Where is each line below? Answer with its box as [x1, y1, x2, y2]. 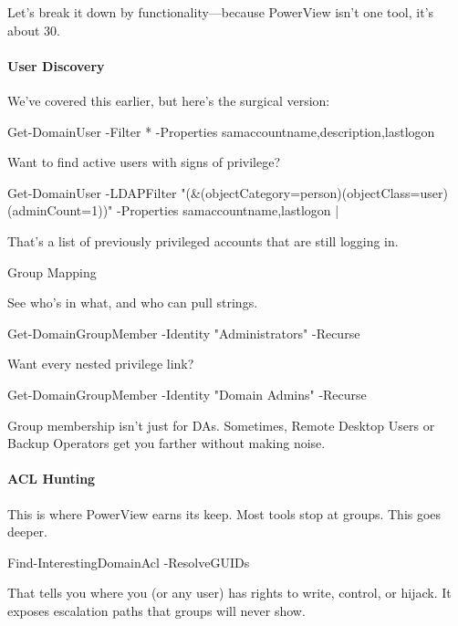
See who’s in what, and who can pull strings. [7, 293, 258, 312]
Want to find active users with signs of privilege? [7, 152, 281, 172]
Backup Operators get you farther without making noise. [7, 433, 326, 453]
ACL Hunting [7, 469, 96, 488]
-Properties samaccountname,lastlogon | [116, 201, 339, 220]
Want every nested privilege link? [7, 354, 194, 373]
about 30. [7, 20, 60, 39]
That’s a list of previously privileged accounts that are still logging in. [7, 231, 399, 250]
